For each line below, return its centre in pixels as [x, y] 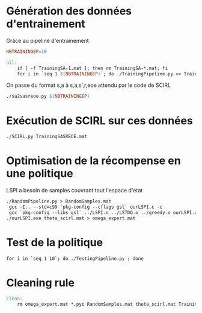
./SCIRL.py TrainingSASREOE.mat [47, 137]
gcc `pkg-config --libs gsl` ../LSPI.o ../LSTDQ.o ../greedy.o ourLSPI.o [103, 212]
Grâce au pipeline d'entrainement [47, 40]
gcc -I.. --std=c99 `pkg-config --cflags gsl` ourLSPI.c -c [86, 207]
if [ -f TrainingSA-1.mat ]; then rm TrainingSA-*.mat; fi [93, 68]
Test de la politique [55, 242]
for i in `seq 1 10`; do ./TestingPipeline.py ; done [75, 258]
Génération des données [69, 11]
